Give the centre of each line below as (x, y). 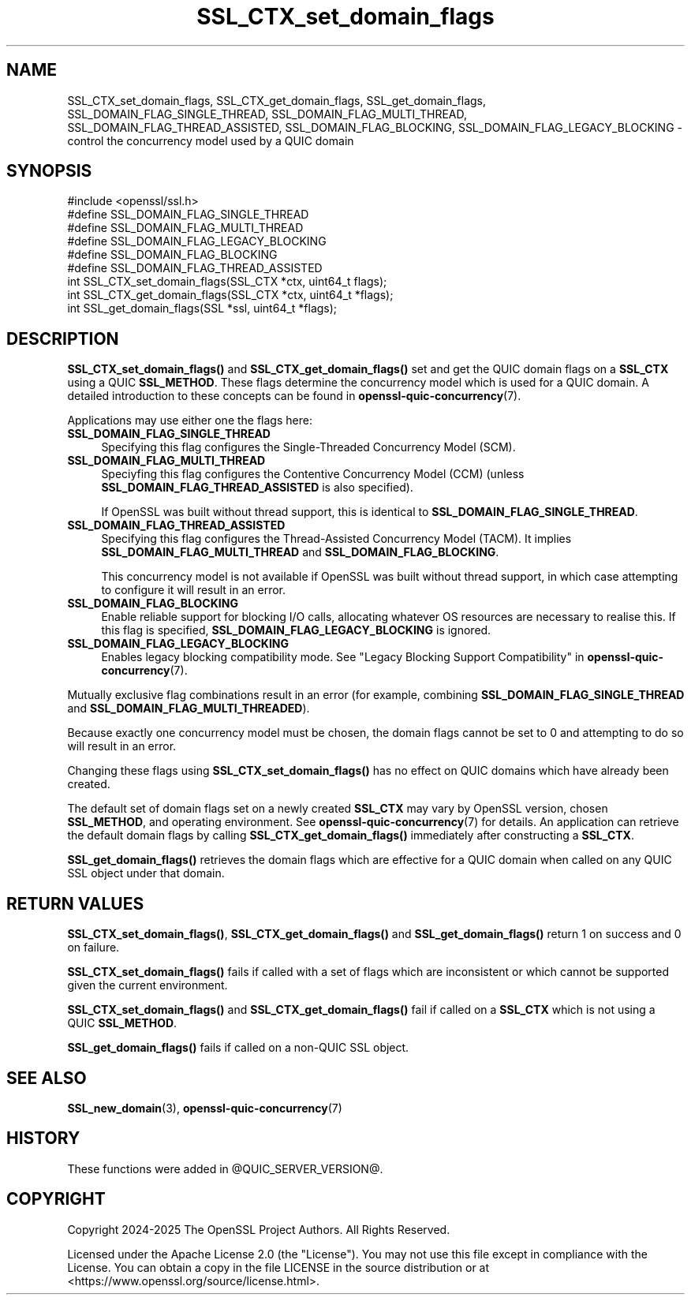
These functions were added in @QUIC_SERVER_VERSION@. (225, 1168)
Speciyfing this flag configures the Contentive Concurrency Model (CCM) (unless (313, 474)
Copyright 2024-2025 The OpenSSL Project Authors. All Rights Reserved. (259, 1229)
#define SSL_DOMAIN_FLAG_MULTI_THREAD (185, 228)
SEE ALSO (47, 1078)
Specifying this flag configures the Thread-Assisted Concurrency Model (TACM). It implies (336, 539)
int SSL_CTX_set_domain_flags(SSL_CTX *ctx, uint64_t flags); (227, 282)
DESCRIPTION (63, 338)
